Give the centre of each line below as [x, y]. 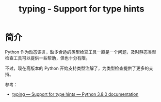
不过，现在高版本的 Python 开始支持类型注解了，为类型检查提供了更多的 [77, 68]
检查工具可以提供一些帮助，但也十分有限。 [48, 58]
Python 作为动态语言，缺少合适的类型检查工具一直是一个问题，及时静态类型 [81, 52]
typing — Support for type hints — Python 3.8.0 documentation [75, 94]
